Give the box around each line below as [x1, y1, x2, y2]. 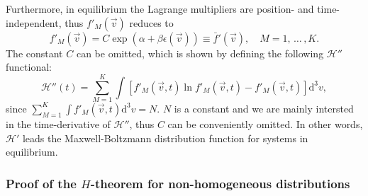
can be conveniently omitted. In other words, [167, 116, 363, 131]
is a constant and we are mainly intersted [174, 100, 354, 115]
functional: [6, 59, 52, 74]
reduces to [129, 15, 174, 30]
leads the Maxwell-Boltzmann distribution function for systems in [22, 130, 308, 145]
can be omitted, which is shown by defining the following [76, 45, 324, 60]
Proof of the [6, 174, 77, 192]
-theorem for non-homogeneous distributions [90, 174, 350, 192]
